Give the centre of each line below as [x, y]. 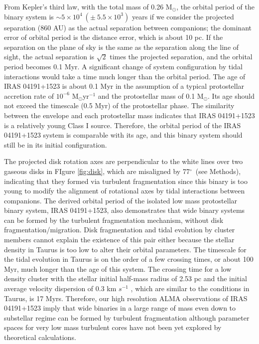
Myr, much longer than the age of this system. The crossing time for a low [118, 268]
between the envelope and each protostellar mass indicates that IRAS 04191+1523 [129, 115]
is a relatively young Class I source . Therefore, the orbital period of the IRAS [123, 125]
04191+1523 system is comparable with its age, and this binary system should [123, 135]
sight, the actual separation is [49, 57]
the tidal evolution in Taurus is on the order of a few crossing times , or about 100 [129, 259]
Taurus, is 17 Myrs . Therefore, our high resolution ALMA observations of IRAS [126, 298]
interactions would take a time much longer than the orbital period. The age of [125, 76]
